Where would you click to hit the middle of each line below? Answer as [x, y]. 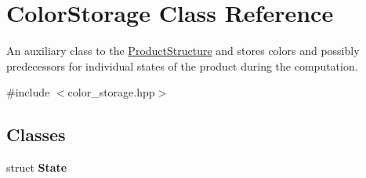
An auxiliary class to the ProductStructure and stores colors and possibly [183, 51]
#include [28, 92]
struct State [37, 167]
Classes [36, 134]
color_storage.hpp [111, 92]
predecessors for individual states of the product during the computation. [182, 65]
